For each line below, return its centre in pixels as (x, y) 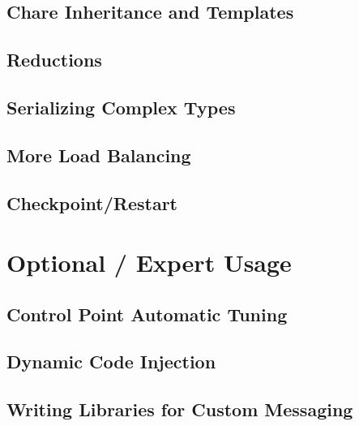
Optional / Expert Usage (149, 262)
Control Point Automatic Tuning (147, 314)
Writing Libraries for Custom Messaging (180, 409)
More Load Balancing (99, 155)
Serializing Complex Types (121, 107)
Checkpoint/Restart (92, 202)
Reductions (54, 60)
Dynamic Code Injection (111, 361)
